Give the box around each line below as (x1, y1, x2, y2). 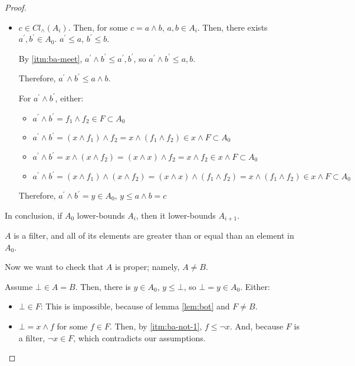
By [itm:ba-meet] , (18, 52, 83, 64)
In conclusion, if (5, 209, 63, 221)
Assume (5, 280, 33, 292)
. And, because (229, 320, 284, 332)
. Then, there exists (197, 21, 268, 33)
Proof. (5, 1, 27, 13)
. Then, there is (75, 280, 131, 292)
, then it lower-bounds (136, 209, 216, 221)
